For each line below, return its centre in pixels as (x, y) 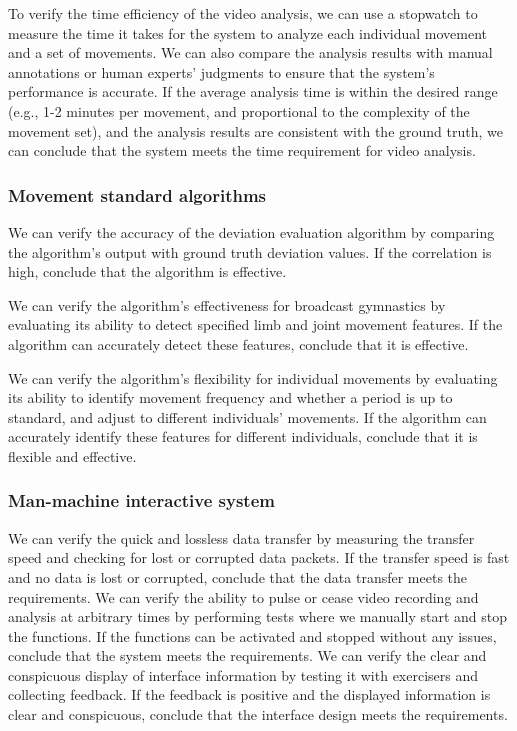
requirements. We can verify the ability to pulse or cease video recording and (243, 596)
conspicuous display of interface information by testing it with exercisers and (243, 674)
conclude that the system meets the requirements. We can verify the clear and (247, 655)
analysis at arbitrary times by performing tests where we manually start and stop (257, 616)
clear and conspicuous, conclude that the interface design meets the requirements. (258, 714)
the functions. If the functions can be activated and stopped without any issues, (252, 635)
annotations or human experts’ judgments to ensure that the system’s (221, 71)
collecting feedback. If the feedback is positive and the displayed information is (249, 694)
